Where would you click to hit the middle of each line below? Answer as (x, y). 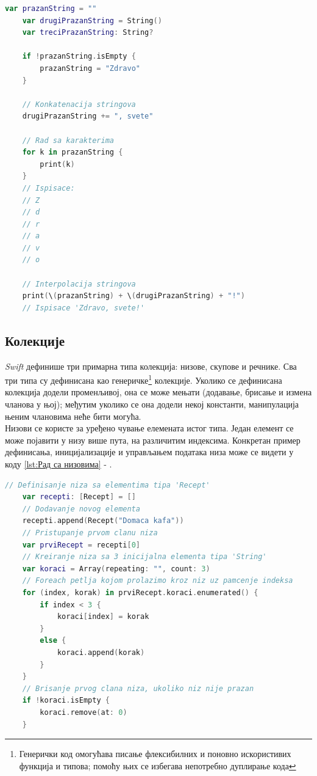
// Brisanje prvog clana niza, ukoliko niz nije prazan (138, 688)
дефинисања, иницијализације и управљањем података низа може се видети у (149, 452)
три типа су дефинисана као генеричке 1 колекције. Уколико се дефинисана (144, 379)
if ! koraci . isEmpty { (66, 701)
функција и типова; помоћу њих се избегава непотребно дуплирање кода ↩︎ (158, 765)
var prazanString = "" (51, 9)
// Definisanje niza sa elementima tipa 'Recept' (108, 485)
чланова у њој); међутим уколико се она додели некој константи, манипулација (152, 404)
